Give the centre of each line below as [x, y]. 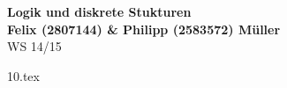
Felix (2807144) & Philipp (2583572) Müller [144, 29]
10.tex [23, 75]
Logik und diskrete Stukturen [99, 11]
